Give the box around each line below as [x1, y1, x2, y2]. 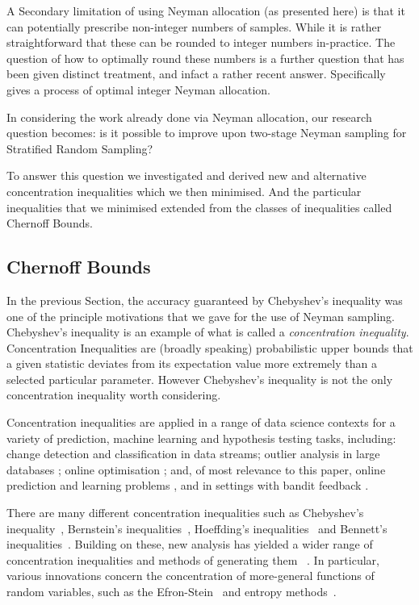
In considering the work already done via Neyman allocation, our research [6, 108, 372, 125]
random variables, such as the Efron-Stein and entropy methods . [6, 583, 337, 600]
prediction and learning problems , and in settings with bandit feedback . [6, 477, 369, 494]
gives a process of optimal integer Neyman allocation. [6, 81, 270, 98]
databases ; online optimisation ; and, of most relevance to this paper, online [6, 461, 386, 478]
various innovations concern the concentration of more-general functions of [6, 567, 375, 584]
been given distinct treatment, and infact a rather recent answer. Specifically [6, 65, 386, 82]
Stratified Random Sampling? [6, 140, 153, 156]
